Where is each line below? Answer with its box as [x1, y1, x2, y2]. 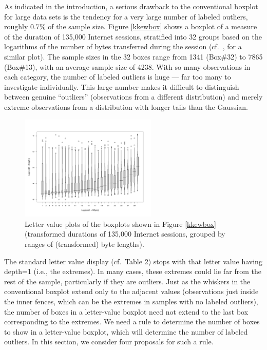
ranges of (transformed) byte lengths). [25, 239, 144, 249]
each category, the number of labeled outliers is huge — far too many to [4, 71, 231, 82]
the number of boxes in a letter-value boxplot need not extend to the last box [4, 306, 249, 317]
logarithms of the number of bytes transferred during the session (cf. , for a [4, 41, 242, 52]
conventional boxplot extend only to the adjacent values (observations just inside [4, 286, 259, 297]
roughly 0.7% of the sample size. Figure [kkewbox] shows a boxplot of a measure [4, 21, 257, 32]
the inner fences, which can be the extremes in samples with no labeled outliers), [4, 296, 258, 307]
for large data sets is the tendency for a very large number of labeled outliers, [4, 11, 248, 22]
